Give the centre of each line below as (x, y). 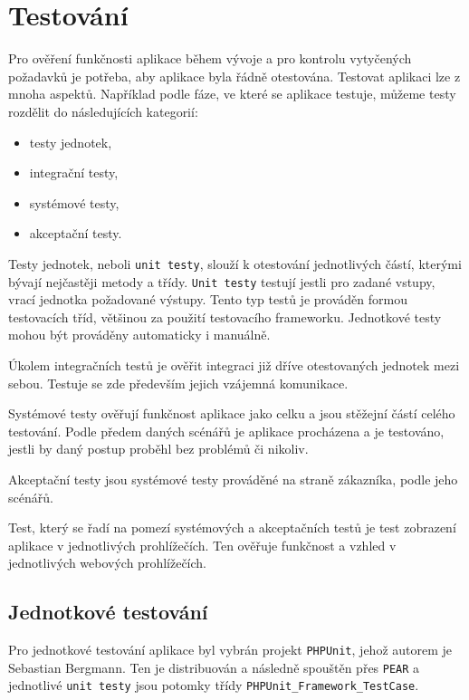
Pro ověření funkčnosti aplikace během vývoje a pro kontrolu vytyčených (210, 58)
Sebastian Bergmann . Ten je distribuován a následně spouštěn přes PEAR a (214, 667)
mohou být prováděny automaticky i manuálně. (139, 335)
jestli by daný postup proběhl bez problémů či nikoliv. (158, 449)
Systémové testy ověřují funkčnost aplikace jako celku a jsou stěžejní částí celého (232, 413)
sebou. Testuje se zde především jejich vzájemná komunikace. (178, 383)
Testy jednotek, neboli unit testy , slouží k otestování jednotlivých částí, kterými (235, 263)
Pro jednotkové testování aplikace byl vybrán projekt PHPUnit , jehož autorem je (230, 650)
